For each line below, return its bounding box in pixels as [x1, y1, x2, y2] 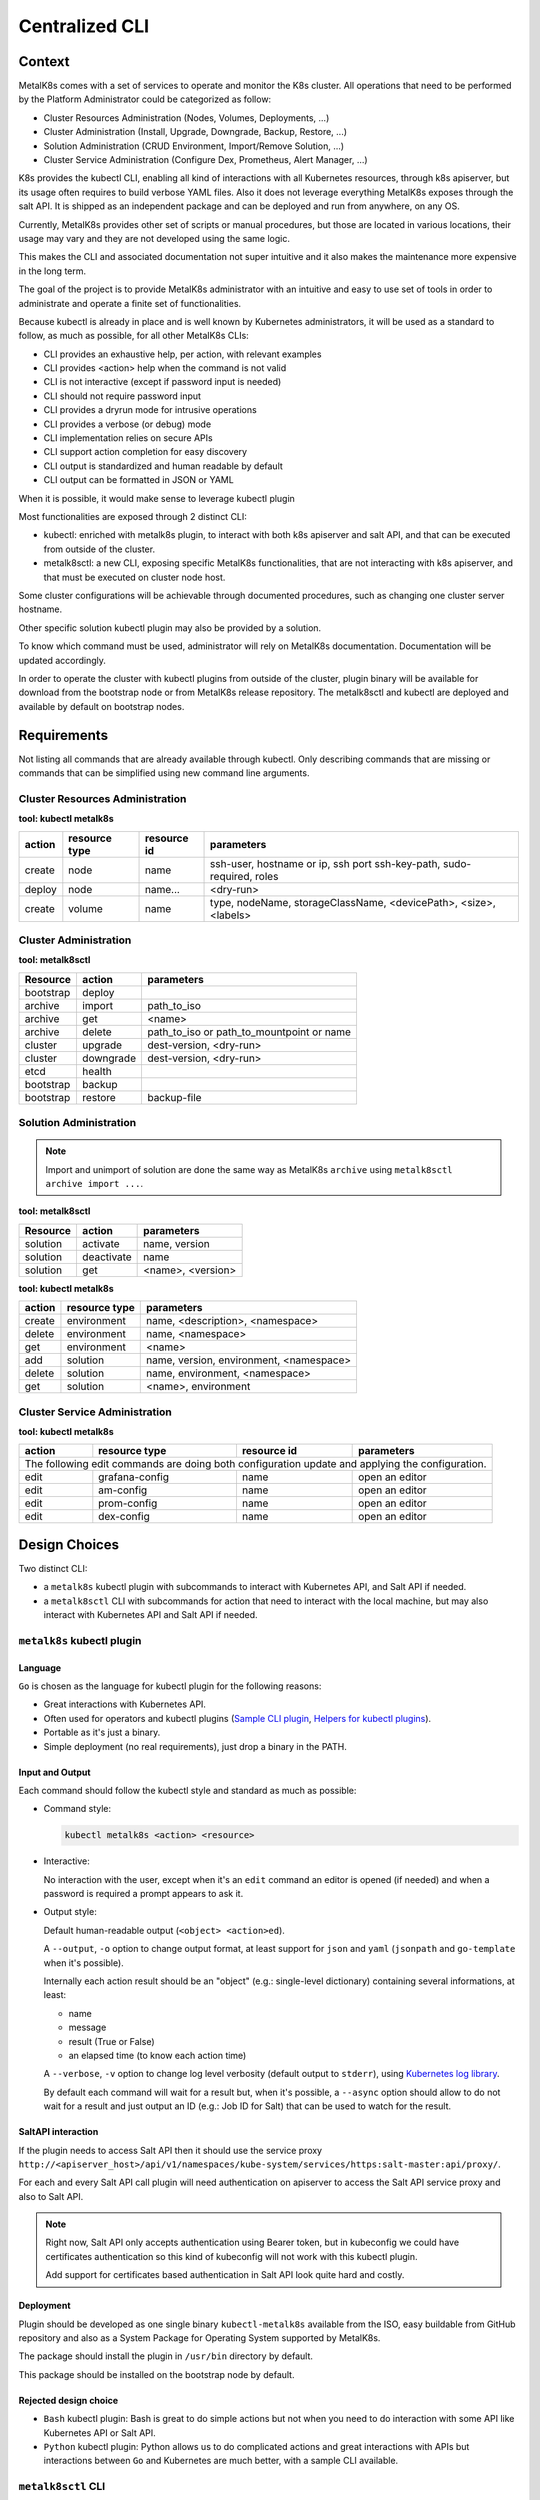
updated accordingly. [18, 654, 107, 666]
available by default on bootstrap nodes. [18, 700, 185, 712]
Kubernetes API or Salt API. [43, 2426, 157, 2439]
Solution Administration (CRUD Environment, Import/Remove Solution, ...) [43, 140, 345, 152]
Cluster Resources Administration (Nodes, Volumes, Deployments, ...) [43, 111, 330, 124]
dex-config [98, 1510, 150, 1524]
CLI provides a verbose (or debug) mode [43, 418, 212, 430]
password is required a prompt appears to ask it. [43, 1888, 244, 1900]
